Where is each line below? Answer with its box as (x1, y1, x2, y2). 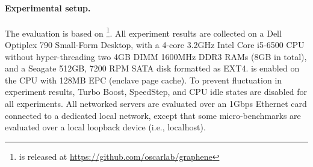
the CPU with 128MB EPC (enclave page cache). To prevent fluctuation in (5, 73, 282, 86)
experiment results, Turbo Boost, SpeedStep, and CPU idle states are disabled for (5, 85, 307, 98)
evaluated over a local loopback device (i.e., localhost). (5, 121, 206, 133)
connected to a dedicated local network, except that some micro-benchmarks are (5, 109, 301, 121)
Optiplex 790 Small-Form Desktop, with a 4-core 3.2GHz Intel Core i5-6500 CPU (5, 38, 305, 51)
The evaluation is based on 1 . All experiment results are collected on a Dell (5, 25, 282, 39)
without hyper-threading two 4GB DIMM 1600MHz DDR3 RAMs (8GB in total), (5, 50, 307, 62)
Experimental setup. (5, 1, 91, 14)
